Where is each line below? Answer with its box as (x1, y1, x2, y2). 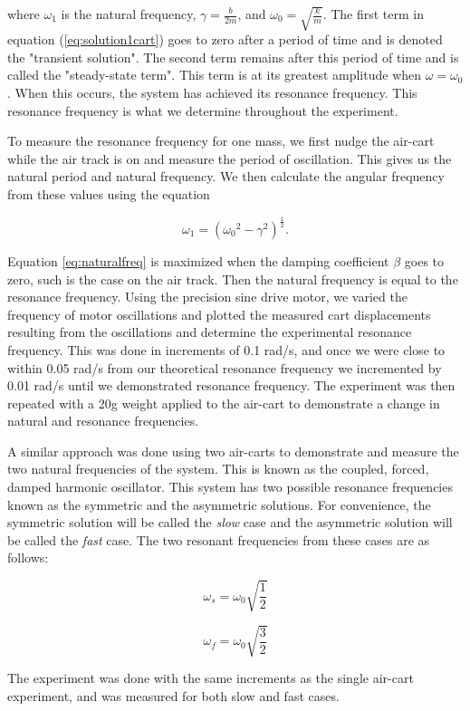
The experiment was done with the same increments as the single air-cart (7, 668, 414, 687)
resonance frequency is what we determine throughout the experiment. (7, 101, 398, 120)
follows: (7, 548, 49, 567)
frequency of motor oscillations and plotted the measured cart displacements (7, 304, 431, 323)
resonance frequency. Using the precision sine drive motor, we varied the (7, 287, 408, 306)
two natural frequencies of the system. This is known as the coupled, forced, (7, 459, 429, 478)
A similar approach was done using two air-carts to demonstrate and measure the (7, 441, 459, 460)
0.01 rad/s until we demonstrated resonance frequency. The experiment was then (7, 376, 456, 395)
